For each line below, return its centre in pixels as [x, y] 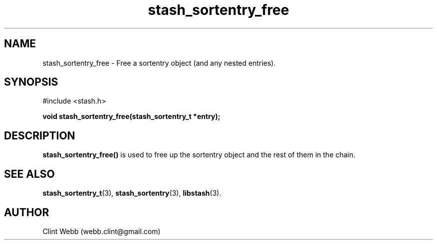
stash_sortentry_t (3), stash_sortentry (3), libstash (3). [132, 193]
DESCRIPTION [40, 135]
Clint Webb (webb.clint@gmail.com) [102, 231]
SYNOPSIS [31, 82]
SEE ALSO [29, 174]
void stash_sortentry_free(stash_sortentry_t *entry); [131, 117]
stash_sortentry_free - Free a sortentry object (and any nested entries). [159, 63]
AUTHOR [27, 212]
